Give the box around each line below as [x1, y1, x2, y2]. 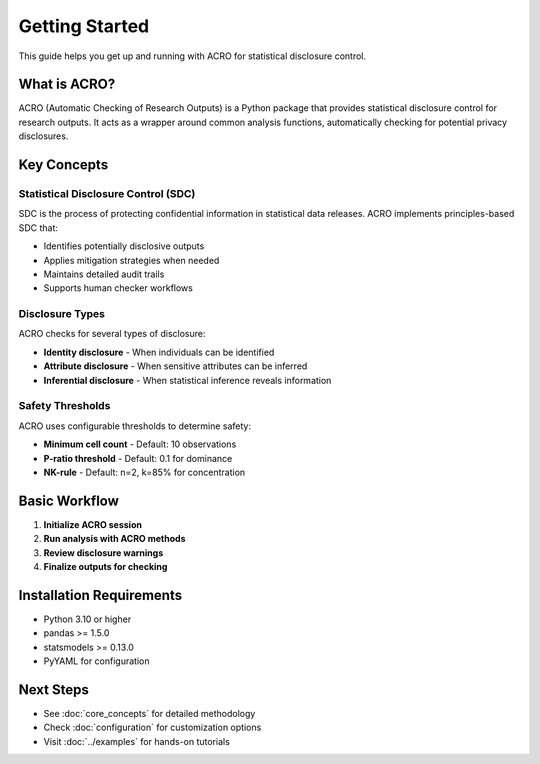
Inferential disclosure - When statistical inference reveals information [43, 374, 332, 386]
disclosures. [18, 130, 69, 142]
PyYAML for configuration [43, 655, 150, 667]
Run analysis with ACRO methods [43, 533, 186, 545]
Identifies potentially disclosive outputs [43, 240, 205, 252]
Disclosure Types [18, 307, 105, 321]
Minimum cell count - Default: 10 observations [43, 438, 237, 450]
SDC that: [18, 221, 59, 234]
